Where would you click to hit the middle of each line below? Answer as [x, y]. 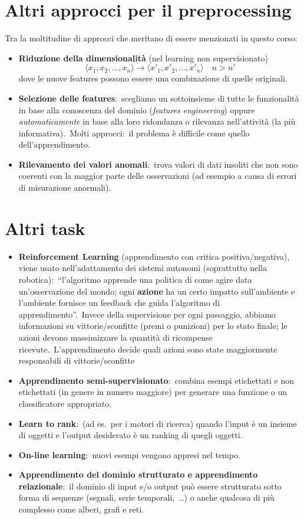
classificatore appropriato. [65, 403]
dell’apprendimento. [54, 144]
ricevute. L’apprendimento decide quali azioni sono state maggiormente [148, 349]
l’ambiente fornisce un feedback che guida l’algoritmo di [119, 303]
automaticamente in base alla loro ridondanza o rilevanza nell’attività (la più [157, 121]
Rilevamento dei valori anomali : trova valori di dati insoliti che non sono [158, 164]
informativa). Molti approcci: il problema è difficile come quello [134, 133]
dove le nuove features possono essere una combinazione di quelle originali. [153, 78]
